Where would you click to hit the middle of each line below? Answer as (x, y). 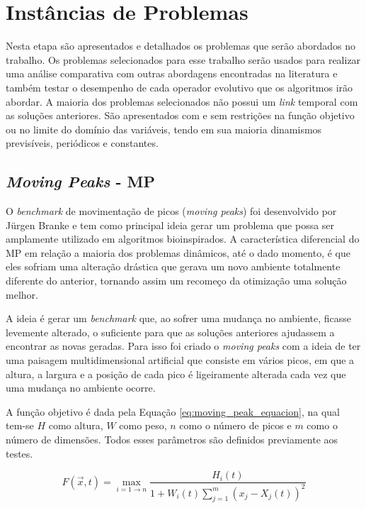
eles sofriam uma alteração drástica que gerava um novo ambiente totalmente (173, 266)
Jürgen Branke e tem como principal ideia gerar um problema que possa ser (170, 225)
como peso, (143, 425)
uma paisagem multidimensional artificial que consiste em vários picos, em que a (180, 360)
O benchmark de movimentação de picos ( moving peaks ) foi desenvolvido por (171, 211)
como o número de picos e (235, 425)
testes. (19, 453)
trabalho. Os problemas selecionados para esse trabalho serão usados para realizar (183, 59)
